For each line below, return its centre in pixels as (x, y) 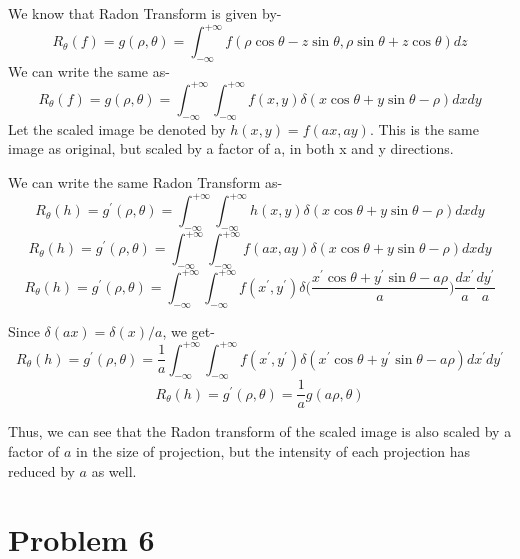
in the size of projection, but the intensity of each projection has (273, 451)
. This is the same (424, 128)
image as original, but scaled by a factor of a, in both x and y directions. (231, 148)
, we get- (188, 330)
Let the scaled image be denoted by (117, 128)
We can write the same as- (89, 70)
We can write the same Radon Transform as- (145, 181)
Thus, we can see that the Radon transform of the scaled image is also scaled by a (260, 431)
